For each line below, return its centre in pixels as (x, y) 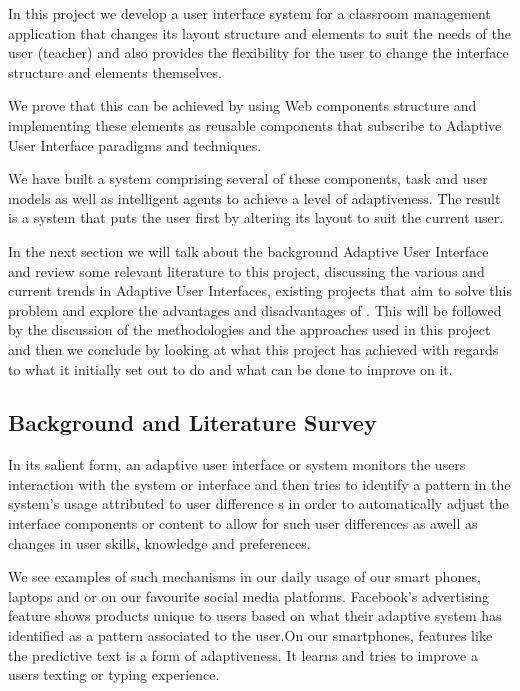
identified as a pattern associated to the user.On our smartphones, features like (250, 635)
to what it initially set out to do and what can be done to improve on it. (230, 368)
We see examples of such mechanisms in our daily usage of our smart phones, (244, 576)
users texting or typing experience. (114, 674)
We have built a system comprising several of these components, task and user (248, 178)
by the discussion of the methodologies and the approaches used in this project (249, 329)
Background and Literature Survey (192, 422)
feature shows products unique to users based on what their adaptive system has (255, 615)
